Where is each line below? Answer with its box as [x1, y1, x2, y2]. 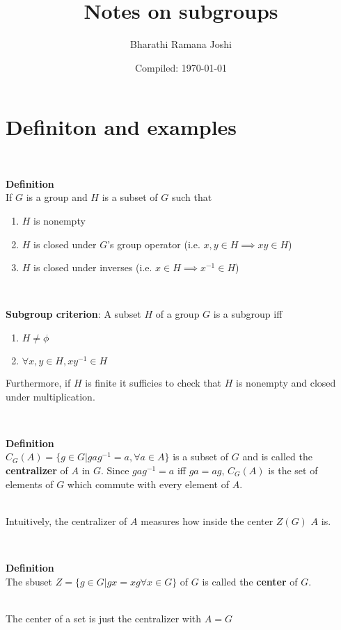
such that [171, 190, 212, 204]
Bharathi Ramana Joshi [130, 37, 232, 51]
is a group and [26, 190, 88, 204]
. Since [100, 462, 129, 477]
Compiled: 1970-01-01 [134, 60, 228, 74]
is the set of [268, 462, 318, 477]
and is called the [242, 449, 312, 464]
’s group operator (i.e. [107, 236, 200, 251]
